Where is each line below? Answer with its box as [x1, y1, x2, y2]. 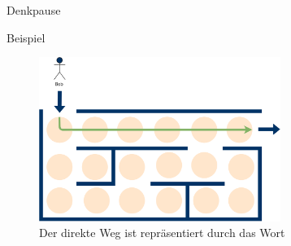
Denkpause [7, 2, 61, 18]
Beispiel [7, 29, 46, 46]
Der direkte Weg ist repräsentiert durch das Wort [39, 224, 285, 241]
